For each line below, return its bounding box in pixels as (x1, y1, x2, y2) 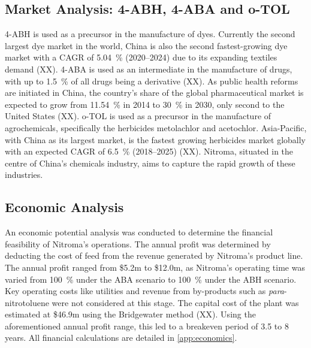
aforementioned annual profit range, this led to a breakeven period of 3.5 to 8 (5, 319, 289, 332)
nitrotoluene (5, 296, 49, 308)
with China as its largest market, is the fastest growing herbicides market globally (5, 133, 306, 146)
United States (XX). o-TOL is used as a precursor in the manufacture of (5, 110, 271, 122)
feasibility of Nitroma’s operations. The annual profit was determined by (5, 237, 271, 250)
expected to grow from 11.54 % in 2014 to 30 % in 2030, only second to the (5, 98, 285, 110)
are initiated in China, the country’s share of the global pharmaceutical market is (5, 86, 304, 99)
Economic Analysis (5, 198, 124, 216)
